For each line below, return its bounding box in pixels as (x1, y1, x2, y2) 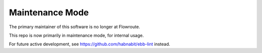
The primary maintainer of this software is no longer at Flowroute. (9, 24, 140, 30)
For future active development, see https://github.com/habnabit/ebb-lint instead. (9, 41, 170, 47)
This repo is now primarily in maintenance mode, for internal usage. (9, 32, 144, 38)
